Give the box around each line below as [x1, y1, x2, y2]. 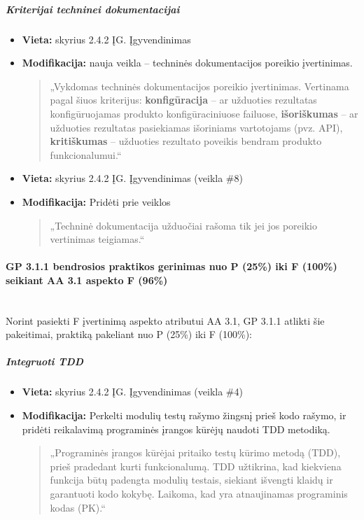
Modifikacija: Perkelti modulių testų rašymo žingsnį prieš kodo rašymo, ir [22, 408, 346, 423]
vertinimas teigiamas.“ [50, 232, 145, 246]
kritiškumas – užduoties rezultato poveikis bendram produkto [50, 134, 322, 148]
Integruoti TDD [6, 354, 84, 369]
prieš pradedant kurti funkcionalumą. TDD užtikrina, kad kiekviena [50, 458, 342, 473]
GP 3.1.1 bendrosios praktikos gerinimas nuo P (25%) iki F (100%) [6, 259, 337, 274]
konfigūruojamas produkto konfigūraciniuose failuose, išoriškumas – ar [50, 106, 358, 120]
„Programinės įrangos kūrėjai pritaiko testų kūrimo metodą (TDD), [50, 445, 341, 460]
